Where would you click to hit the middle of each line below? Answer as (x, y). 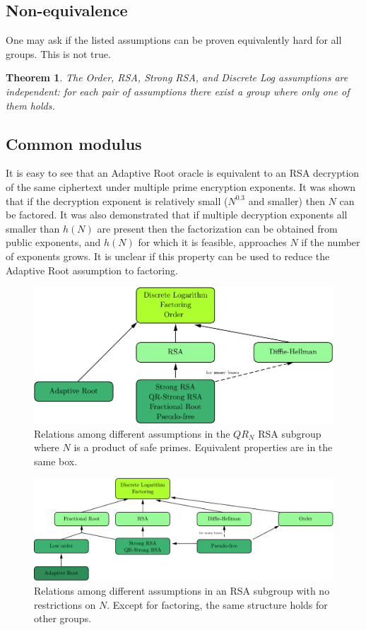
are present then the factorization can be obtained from (217, 228)
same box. (56, 461)
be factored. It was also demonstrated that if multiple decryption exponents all (177, 215)
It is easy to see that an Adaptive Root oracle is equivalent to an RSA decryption (183, 173)
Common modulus (74, 143)
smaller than (33, 228)
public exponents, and (53, 242)
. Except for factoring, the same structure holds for (217, 604)
